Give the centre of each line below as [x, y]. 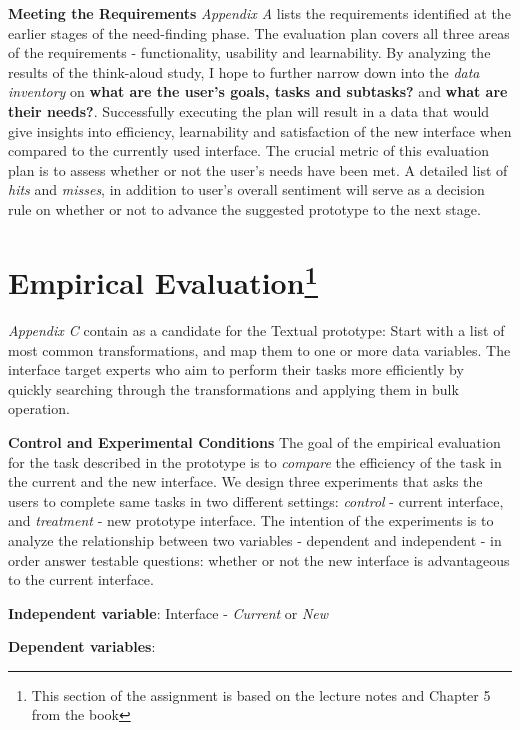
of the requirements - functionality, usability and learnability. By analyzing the [249, 52]
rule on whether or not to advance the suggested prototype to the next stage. [244, 208]
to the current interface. [81, 579]
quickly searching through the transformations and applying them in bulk [233, 388]
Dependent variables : [82, 646]
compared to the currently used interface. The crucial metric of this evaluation [249, 150]
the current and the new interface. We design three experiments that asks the [245, 481]
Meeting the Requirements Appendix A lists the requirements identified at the [259, 13]
